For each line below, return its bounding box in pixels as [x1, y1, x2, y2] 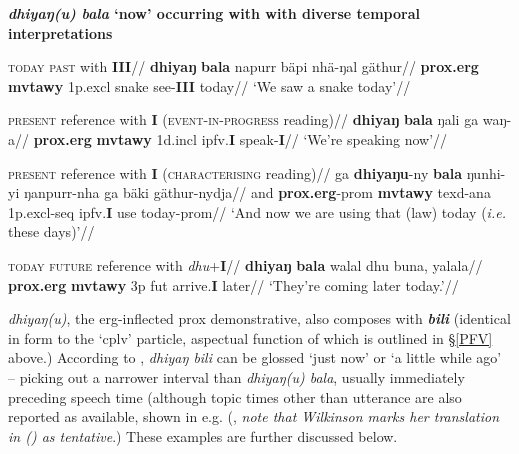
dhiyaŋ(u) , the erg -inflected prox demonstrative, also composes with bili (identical [8, 308, 511, 329]
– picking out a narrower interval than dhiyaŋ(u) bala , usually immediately [8, 366, 465, 387]
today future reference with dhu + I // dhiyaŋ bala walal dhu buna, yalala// [8, 254, 483, 275]
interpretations [8, 22, 113, 43]
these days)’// [8, 221, 95, 242]
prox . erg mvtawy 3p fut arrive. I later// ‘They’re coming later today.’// [8, 274, 459, 295]
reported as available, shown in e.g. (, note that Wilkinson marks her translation [8, 406, 500, 427]
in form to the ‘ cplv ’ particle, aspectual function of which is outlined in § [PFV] [8, 327, 493, 348]
